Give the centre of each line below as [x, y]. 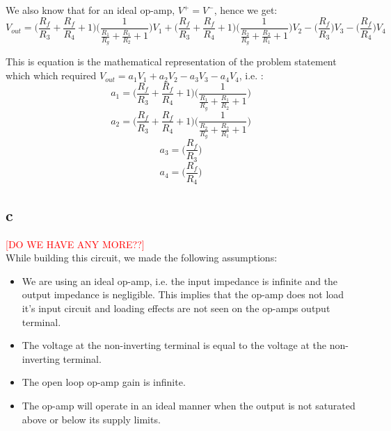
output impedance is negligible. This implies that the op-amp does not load [183, 294]
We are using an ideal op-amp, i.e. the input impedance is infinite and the [180, 280]
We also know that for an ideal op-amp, [90, 10]
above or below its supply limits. [91, 419]
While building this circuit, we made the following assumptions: [142, 258]
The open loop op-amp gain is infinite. [104, 382]
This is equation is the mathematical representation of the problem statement [171, 62]
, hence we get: [246, 10]
